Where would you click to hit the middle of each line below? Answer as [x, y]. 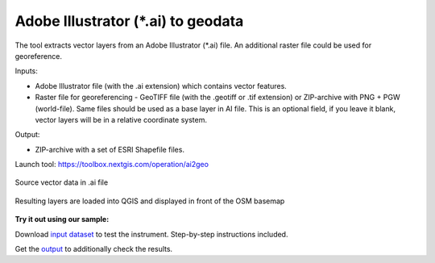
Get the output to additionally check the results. [94, 249]
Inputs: [26, 71]
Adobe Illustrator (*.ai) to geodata [129, 21]
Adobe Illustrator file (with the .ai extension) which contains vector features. [161, 86]
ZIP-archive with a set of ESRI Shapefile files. [110, 149]
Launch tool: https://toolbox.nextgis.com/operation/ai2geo [112, 165]
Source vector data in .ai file [62, 182]
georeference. [38, 56]
